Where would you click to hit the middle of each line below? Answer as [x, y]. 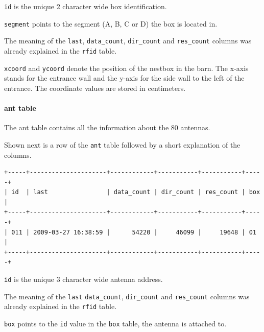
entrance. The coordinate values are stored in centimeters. [95, 88]
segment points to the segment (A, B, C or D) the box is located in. [111, 23]
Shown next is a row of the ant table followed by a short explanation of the [122, 144]
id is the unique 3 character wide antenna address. [83, 279]
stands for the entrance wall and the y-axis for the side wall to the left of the [124, 78]
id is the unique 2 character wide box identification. [86, 6]
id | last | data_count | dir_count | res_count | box [136, 192]
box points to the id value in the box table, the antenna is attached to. [115, 324]
